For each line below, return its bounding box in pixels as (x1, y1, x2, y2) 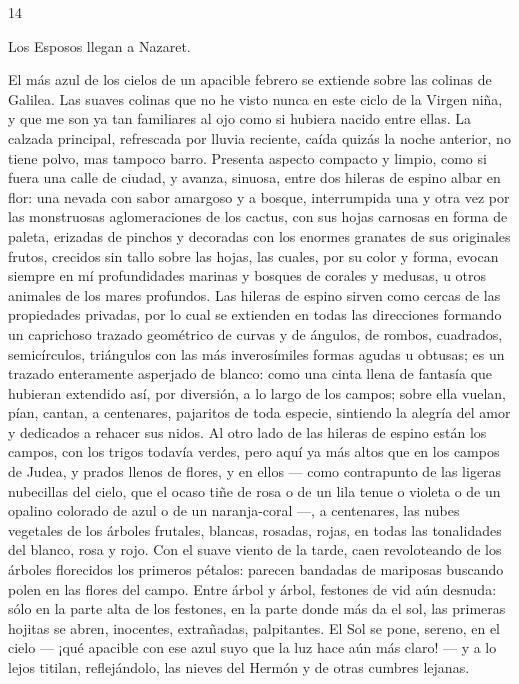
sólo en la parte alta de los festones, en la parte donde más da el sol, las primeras (8, 598, 506, 619)
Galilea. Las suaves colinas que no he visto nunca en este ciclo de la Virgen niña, (8, 88, 503, 109)
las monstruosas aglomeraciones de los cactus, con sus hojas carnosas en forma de (8, 206, 508, 227)
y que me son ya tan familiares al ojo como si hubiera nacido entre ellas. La (8, 108, 471, 129)
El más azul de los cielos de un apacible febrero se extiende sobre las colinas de (8, 69, 492, 90)
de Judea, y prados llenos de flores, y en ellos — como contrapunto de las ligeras (8, 461, 502, 482)
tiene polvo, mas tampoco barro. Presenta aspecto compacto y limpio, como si (8, 147, 487, 168)
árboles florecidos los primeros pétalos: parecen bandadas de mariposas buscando (8, 559, 504, 580)
